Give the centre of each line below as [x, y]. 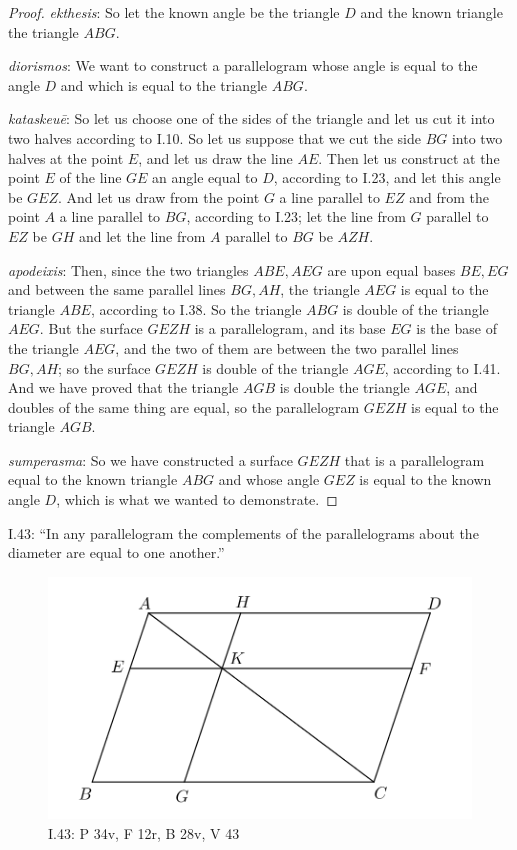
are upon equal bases [391, 269]
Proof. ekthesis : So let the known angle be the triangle [174, 12]
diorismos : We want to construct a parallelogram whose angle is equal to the [243, 65]
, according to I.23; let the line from [296, 216]
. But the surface [91, 328]
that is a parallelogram [414, 459]
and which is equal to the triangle [164, 84]
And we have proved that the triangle [123, 387]
